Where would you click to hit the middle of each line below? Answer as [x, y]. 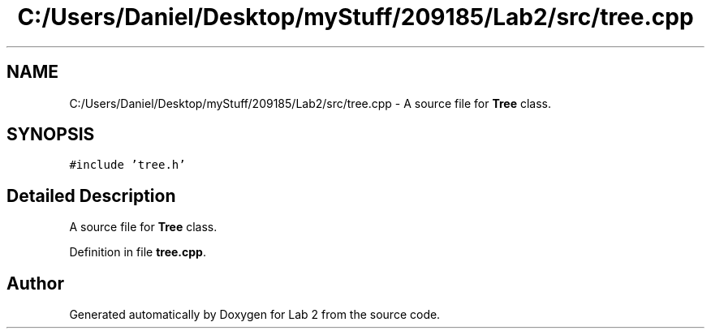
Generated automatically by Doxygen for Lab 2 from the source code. [255, 315]
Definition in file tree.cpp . [138, 252]
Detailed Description [91, 195]
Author [35, 283]
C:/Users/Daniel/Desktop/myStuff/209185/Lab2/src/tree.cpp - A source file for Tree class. [310, 103]
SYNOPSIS [51, 135]
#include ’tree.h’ [127, 165]
